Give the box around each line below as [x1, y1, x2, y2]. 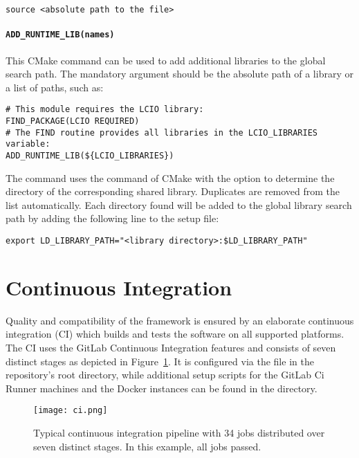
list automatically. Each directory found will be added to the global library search [6, 197, 352, 212]
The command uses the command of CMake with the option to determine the [6, 170, 335, 185]
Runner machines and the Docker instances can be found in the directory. [6, 381, 317, 395]
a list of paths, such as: [6, 80, 104, 94]
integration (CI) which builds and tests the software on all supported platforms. [6, 327, 344, 341]
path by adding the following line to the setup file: [6, 211, 219, 226]
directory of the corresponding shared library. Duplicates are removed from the [6, 184, 340, 199]
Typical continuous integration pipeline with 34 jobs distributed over [33, 425, 325, 439]
